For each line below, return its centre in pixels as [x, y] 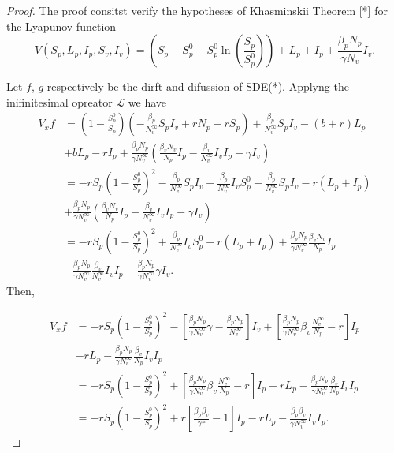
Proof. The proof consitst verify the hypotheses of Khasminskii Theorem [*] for [197, 10]
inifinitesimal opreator [59, 101]
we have [147, 101]
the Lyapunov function [61, 26]
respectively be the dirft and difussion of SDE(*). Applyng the [198, 86]
